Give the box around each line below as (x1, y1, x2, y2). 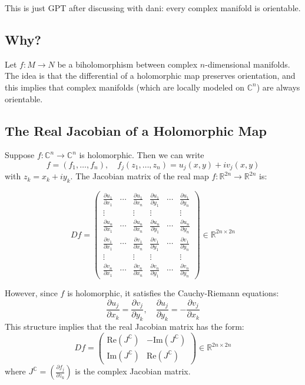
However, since (5, 287, 58, 299)
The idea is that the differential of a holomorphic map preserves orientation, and (5, 69, 296, 82)
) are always (256, 81, 300, 93)
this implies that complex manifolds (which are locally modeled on (5, 81, 245, 93)
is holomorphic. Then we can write (79, 149, 204, 161)
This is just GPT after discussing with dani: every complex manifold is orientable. (5, 2, 301, 14)
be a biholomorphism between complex (57, 58, 198, 70)
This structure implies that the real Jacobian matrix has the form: (5, 320, 244, 333)
